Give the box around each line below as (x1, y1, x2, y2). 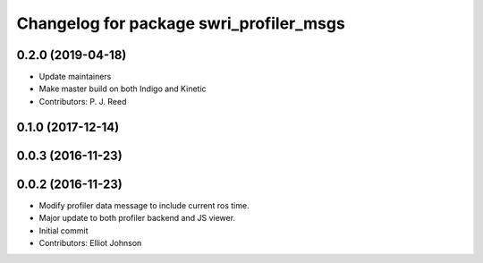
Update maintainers (38, 72, 112, 82)
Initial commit (38, 225, 89, 236)
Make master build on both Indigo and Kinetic (38, 83, 207, 94)
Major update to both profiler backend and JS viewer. (38, 213, 236, 224)
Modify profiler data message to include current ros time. (38, 199, 250, 210)
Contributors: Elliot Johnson (38, 237, 142, 248)
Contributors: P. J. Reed (38, 96, 127, 106)
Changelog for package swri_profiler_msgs (16, 13, 346, 33)
